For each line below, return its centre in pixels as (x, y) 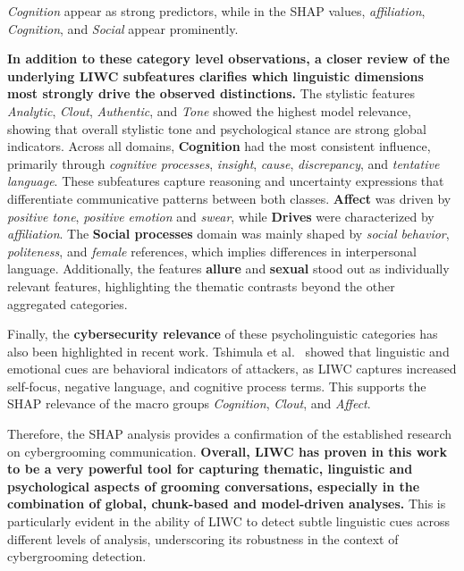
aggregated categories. (67, 303)
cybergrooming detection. (77, 556)
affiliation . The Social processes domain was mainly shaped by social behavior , (228, 234)
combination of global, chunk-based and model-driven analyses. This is (227, 504)
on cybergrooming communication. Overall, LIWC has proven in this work (228, 451)
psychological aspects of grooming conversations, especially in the (214, 486)
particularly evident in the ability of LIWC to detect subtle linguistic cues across (228, 521)
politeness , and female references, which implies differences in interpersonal (212, 251)
